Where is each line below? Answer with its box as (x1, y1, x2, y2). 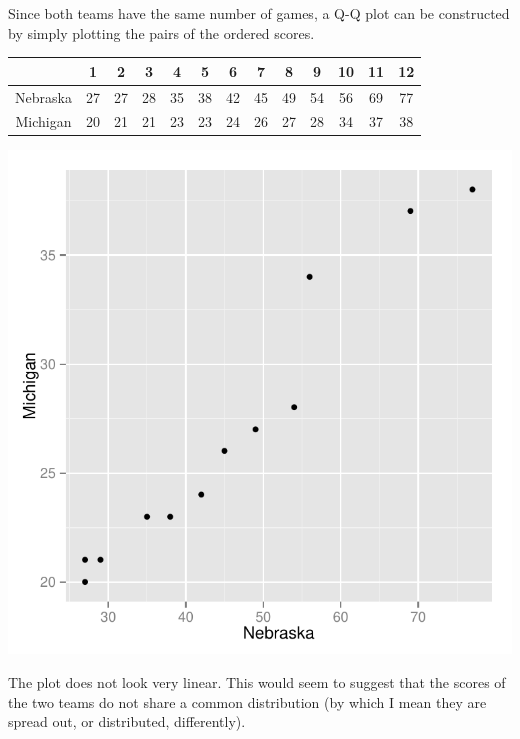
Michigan (15, 111, 72, 132)
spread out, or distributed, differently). (8, 711, 246, 732)
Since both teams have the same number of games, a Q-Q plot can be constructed (8, 3, 510, 23)
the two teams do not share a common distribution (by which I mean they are (8, 691, 487, 712)
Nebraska (15, 86, 72, 107)
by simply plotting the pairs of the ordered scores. (8, 22, 315, 43)
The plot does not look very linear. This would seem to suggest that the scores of (8, 672, 506, 693)
